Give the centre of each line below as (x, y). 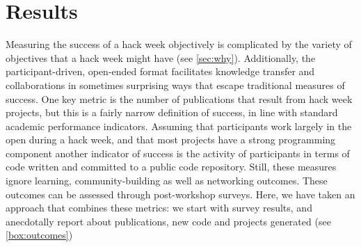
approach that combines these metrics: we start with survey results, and (159, 208)
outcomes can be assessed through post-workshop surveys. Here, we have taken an (180, 194)
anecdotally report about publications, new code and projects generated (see (168, 221)
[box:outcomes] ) (39, 235)
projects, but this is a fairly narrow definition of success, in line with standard (172, 112)
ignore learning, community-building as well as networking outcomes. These (167, 181)
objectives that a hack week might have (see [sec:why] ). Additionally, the (161, 57)
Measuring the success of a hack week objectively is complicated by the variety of (179, 44)
